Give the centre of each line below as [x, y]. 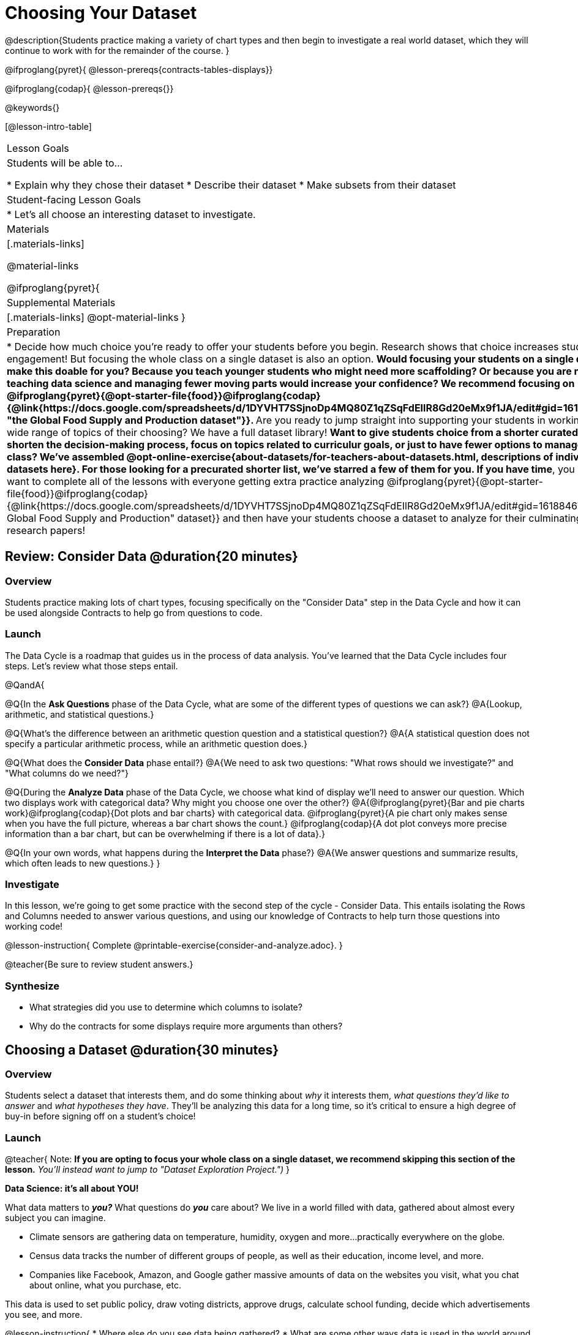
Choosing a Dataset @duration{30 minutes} [142, 1050]
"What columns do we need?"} [67, 773]
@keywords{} [32, 107]
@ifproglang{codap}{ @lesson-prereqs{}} [89, 88]
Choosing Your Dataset [101, 13]
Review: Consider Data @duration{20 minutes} [152, 557]
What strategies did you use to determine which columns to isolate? [166, 1007]
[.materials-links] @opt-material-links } [96, 317]
